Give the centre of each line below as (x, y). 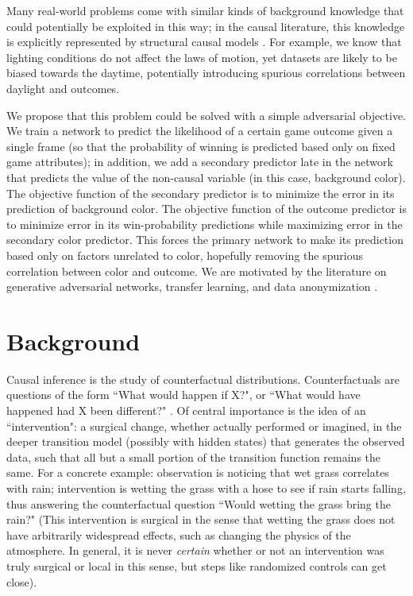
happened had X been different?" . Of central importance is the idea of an (186, 410)
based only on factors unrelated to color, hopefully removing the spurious (185, 255)
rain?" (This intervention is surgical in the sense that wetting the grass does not (201, 519)
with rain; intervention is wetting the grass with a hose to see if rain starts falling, (206, 488)
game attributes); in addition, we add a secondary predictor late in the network (200, 162)
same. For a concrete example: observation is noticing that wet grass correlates (198, 472)
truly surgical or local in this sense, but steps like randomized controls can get (197, 565)
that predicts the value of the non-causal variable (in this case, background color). (206, 177)
